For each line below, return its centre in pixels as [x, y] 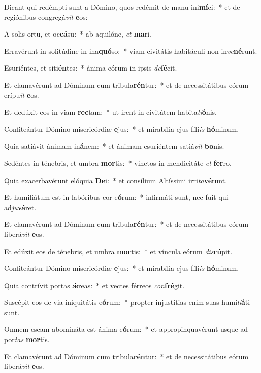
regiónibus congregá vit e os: [46, 16]
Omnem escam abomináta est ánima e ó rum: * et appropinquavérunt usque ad [126, 329]
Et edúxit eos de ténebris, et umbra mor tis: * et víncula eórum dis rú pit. [118, 251]
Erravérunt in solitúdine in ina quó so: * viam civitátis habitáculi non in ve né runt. [131, 50]
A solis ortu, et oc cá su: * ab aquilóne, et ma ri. [78, 34]
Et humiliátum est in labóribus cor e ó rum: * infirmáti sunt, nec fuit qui [116, 197]
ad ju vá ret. [20, 207]
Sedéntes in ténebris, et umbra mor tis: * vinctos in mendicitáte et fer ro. [118, 163]
